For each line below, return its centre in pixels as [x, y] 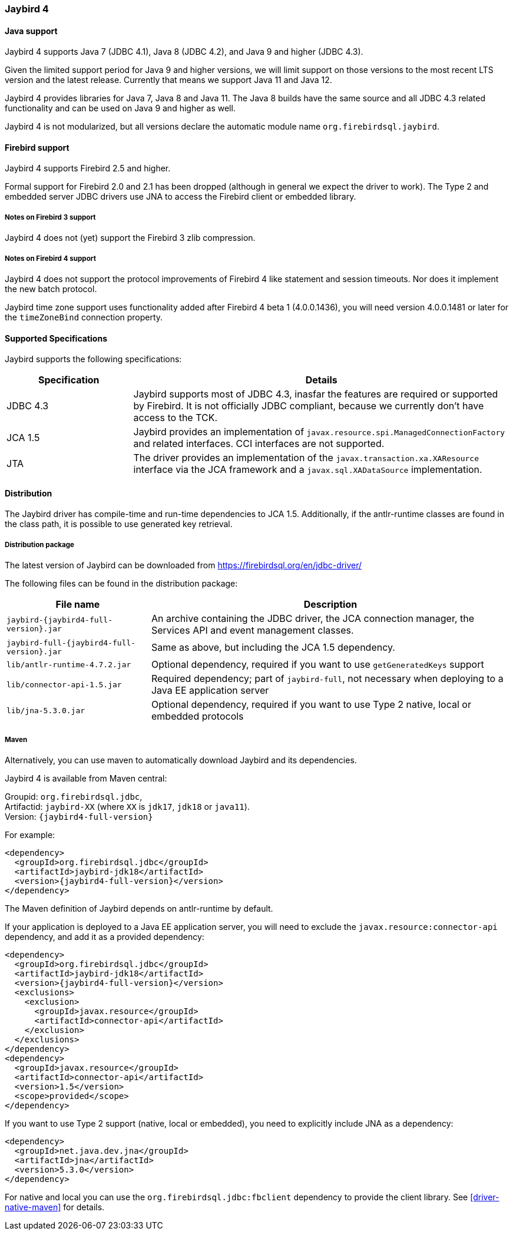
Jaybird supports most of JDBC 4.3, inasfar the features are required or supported [316, 394]
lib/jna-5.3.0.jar [46, 710]
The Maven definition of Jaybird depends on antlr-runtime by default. [139, 908]
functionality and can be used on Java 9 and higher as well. [120, 108]
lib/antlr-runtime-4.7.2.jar [69, 664]
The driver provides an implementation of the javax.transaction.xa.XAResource [306, 458]
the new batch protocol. [51, 289]
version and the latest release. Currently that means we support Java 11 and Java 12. [168, 80]
